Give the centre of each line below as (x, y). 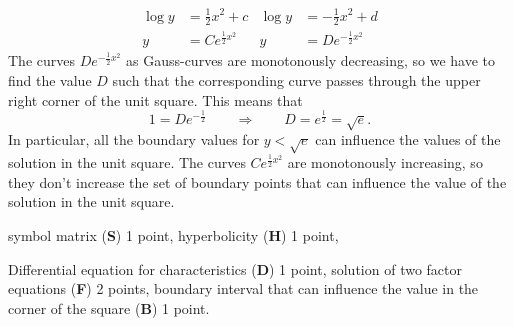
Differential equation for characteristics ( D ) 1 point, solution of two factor (235, 268)
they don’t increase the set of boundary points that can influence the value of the (257, 181)
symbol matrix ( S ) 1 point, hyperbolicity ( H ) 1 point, (173, 235)
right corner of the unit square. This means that (155, 99)
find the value (50, 79)
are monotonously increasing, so (385, 162)
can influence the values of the (408, 139)
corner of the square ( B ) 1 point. (109, 307)
